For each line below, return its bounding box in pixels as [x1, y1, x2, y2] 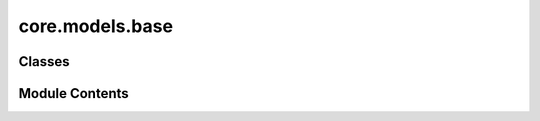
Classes [18, 53, 70, 70]
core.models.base [18, 15, 174, 37]
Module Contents [18, 85, 129, 102]
